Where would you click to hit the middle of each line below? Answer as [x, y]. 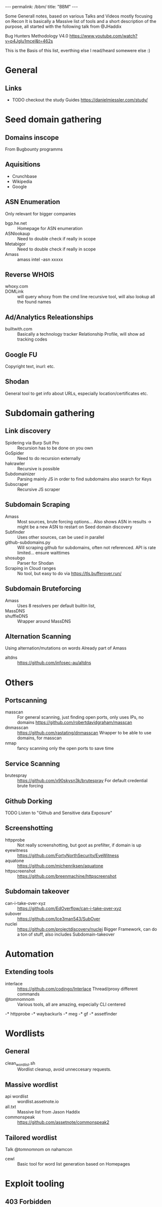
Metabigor [15, 244]
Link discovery [28, 431]
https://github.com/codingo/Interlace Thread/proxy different [77, 989]
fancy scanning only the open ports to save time [66, 748]
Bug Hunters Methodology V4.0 [37, 36]
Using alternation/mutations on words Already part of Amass [66, 648]
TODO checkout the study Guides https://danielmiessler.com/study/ [80, 100]
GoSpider [15, 453]
